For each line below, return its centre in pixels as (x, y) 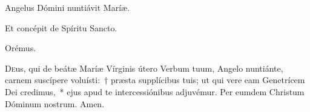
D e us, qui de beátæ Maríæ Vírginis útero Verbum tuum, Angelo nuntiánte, (144, 68)
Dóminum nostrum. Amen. (55, 103)
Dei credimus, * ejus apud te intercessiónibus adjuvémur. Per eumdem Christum (155, 91)
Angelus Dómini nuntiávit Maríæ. (68, 7)
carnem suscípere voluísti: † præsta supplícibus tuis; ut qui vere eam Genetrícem (155, 80)
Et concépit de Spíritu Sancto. (61, 27)
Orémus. (21, 48)
